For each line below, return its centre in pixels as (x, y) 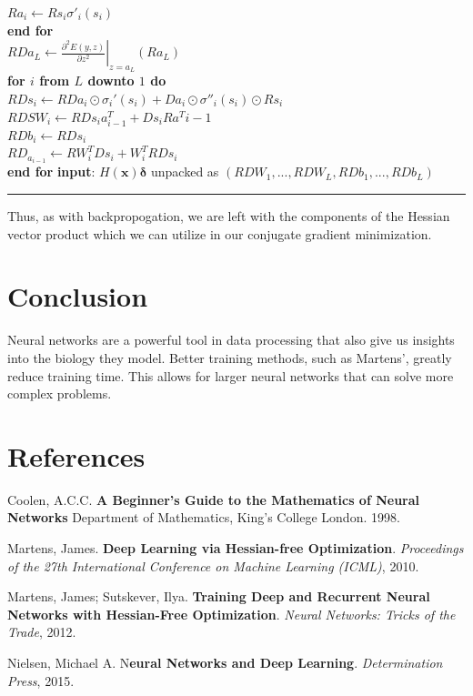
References (76, 455)
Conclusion (78, 296)
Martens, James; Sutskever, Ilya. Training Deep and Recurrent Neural (219, 596)
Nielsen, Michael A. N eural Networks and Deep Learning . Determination (225, 662)
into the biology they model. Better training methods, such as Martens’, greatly (230, 357)
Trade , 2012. (42, 632)
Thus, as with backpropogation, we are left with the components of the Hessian (229, 216)
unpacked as (185, 171)
